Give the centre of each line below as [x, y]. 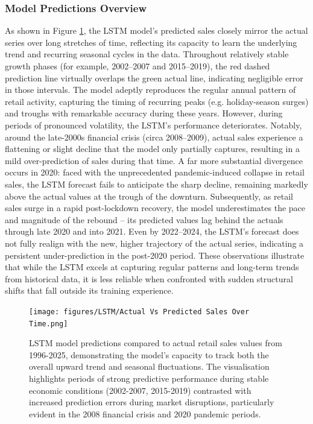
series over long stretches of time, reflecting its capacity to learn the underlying [151, 42]
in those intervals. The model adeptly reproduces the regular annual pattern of [150, 90]
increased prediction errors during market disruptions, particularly [152, 402]
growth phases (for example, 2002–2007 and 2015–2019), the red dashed [138, 66]
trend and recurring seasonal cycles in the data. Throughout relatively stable [147, 54]
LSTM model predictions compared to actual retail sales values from [156, 343]
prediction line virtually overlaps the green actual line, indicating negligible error [154, 78]
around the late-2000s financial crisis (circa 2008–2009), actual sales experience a [154, 137]
